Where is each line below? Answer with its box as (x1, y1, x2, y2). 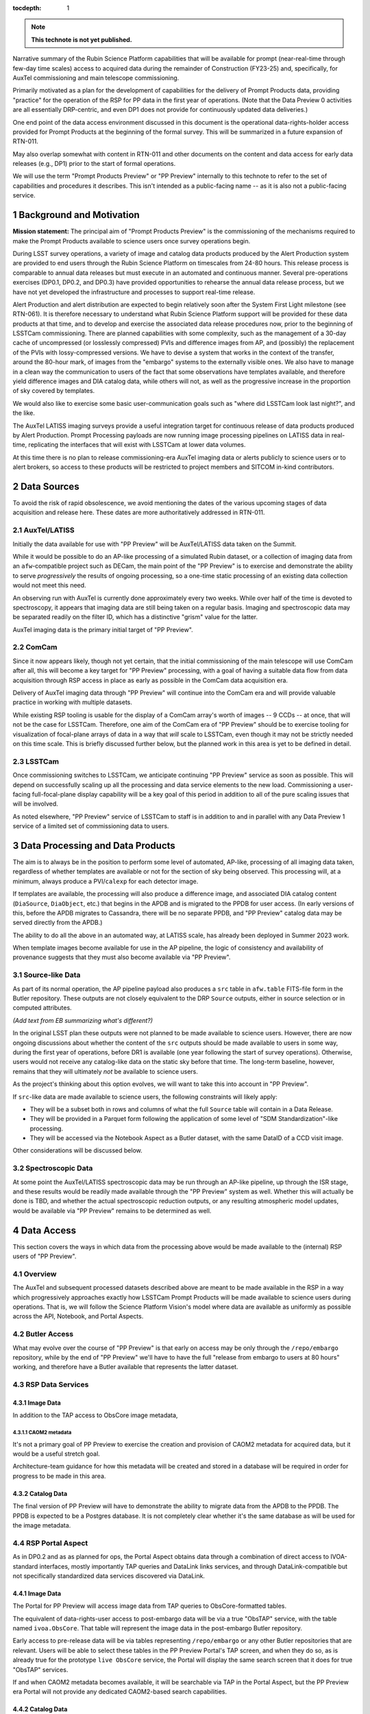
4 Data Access (12, 1224, 77, 1236)
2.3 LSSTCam (12, 756, 60, 766)
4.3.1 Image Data (12, 1399, 61, 1407)
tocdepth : (12, 4, 42, 12)
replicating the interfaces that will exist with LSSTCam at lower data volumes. (28, 441, 246, 449)
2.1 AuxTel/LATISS (12, 525, 75, 535)
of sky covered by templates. (12, 387, 95, 395)
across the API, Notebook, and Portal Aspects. (12, 1312, 144, 1320)
